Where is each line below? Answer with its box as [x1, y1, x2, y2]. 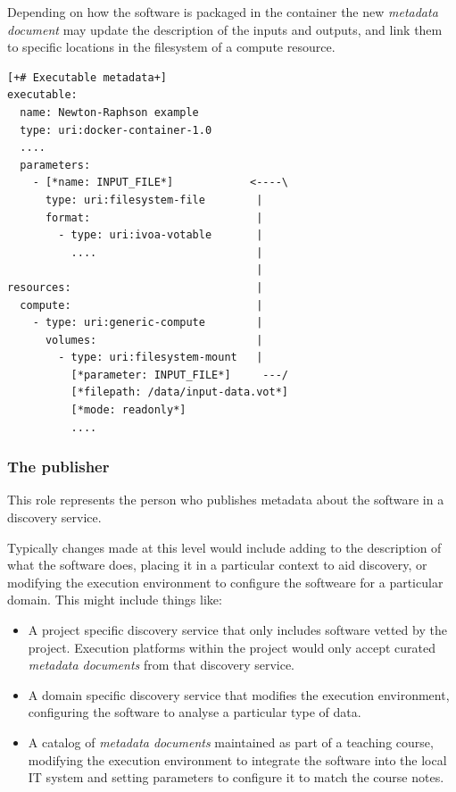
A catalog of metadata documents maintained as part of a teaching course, [28, 733, 434, 751]
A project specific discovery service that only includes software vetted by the [28, 621, 447, 639]
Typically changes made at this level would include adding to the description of [7, 538, 442, 556]
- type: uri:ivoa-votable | [58, 229, 263, 242]
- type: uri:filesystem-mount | [58, 351, 263, 364]
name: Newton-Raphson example [20, 105, 199, 119]
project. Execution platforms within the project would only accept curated [28, 638, 436, 656]
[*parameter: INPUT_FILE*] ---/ [70, 368, 288, 381]
